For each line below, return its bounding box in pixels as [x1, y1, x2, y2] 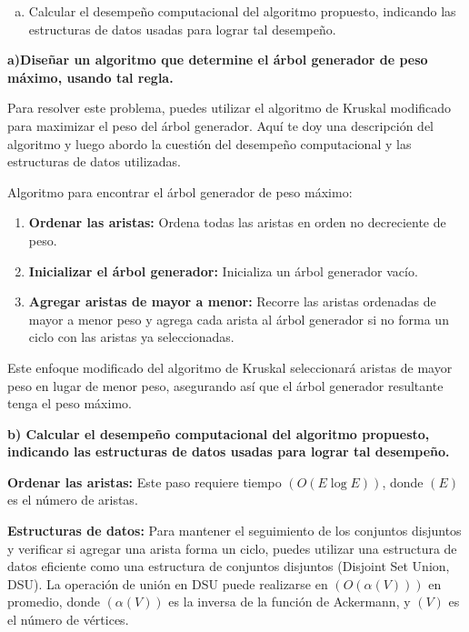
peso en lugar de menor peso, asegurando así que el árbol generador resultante [7, 376, 444, 395]
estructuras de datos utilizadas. [7, 152, 181, 171]
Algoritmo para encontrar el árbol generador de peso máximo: [7, 182, 353, 201]
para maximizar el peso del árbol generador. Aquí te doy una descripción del [7, 115, 434, 135]
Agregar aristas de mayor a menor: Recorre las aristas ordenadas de [28, 292, 436, 311]
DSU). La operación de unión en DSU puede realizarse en [7, 574, 328, 593]
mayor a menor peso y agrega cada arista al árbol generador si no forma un [28, 309, 449, 328]
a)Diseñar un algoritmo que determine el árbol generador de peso [7, 50, 428, 69]
